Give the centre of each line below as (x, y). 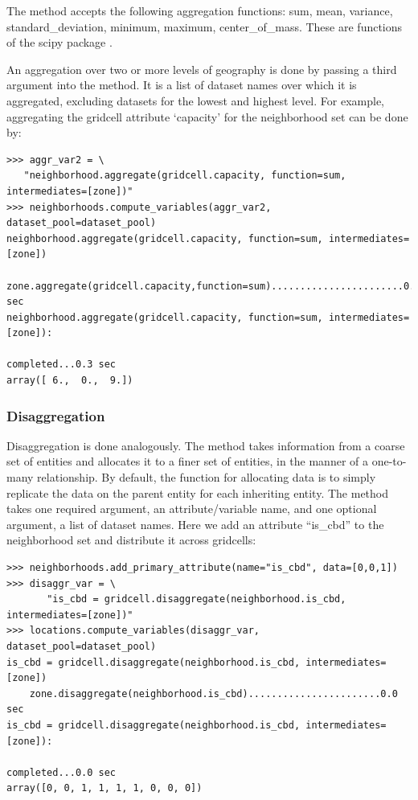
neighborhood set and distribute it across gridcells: (131, 540)
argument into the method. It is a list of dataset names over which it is (182, 85)
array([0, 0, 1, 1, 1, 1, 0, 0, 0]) (104, 788)
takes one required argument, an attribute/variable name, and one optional (192, 509)
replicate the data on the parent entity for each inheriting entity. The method (198, 492)
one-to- (389, 461)
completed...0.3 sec (61, 365)
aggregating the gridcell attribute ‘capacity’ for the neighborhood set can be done (207, 116)
